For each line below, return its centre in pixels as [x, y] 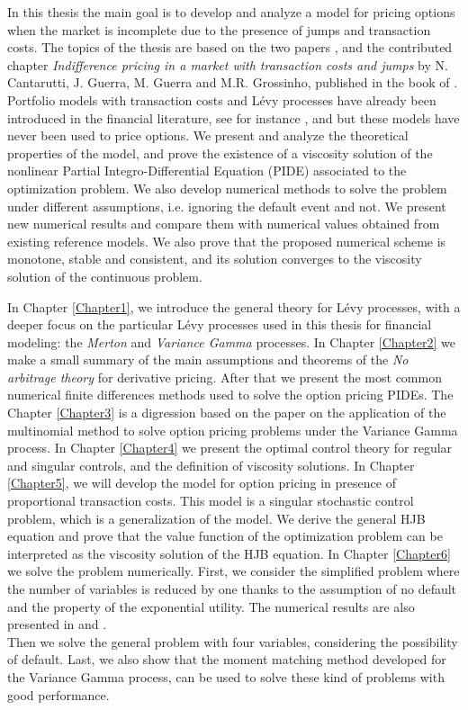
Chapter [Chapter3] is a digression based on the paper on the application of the [227, 413]
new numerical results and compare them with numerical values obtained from [224, 224]
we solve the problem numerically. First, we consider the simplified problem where [234, 571]
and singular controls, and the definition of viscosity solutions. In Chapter [211, 465]
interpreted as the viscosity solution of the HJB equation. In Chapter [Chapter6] [229, 553]
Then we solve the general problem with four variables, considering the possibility [233, 641]
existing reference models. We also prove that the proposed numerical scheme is [227, 241]
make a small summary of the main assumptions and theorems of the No [208, 359]
